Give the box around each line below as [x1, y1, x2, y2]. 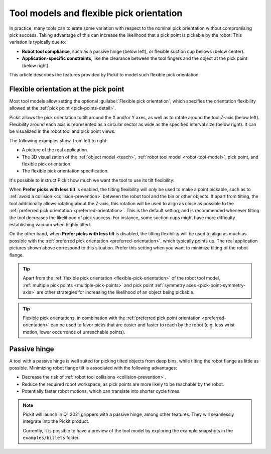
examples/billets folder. [23, 435, 80, 441]
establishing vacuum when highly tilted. [9, 222, 91, 228]
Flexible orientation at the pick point [9, 84, 124, 93]
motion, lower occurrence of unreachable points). [23, 329, 125, 335]
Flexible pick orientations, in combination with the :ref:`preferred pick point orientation [23, 315, 201, 321]
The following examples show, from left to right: [9, 137, 108, 143]
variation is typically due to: [9, 39, 66, 45]
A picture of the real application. [22, 147, 89, 153]
